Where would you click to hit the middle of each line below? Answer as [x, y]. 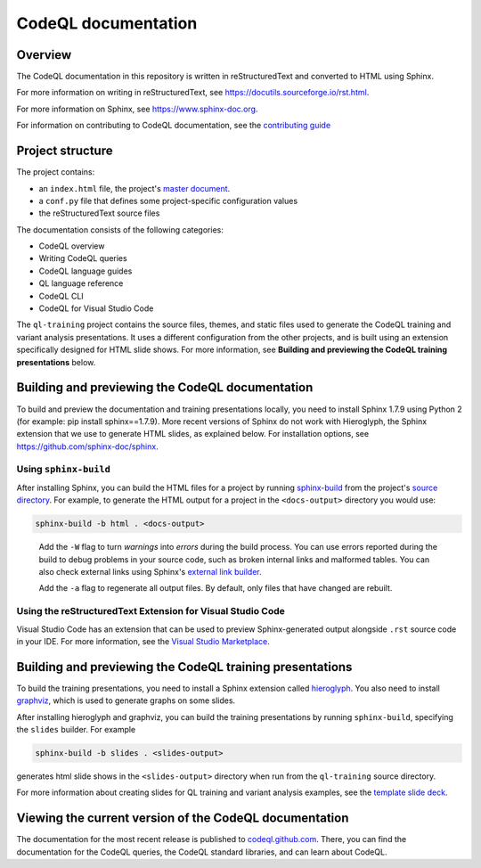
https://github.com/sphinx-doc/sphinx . [88, 446]
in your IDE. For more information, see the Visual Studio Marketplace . [143, 641]
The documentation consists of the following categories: [120, 229]
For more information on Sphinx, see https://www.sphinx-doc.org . [137, 109]
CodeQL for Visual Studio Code [96, 308]
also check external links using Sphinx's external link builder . [150, 571]
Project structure [65, 151]
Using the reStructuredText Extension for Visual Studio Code [151, 611]
